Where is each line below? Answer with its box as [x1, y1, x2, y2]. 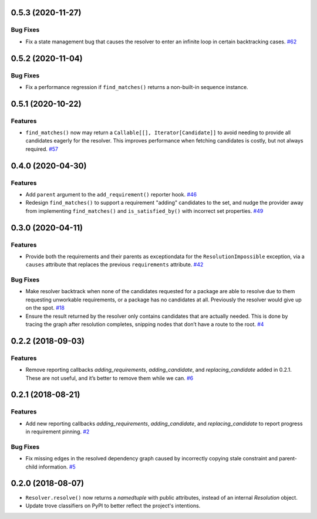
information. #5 [38, 463, 76, 470]
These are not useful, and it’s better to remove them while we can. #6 [25, 374, 194, 381]
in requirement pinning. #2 [25, 428, 90, 435]
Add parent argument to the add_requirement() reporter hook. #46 [25, 191, 197, 198]
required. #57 [25, 145, 59, 152]
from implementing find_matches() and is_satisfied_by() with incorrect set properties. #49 [25, 207, 264, 214]
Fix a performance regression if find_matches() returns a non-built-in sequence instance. [25, 83, 249, 90]
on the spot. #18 [25, 304, 65, 311]
